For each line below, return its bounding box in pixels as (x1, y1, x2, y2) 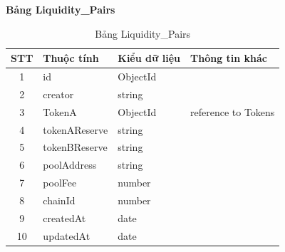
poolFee (43, 175, 77, 190)
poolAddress (43, 157, 97, 172)
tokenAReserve (43, 122, 108, 137)
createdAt (43, 210, 86, 225)
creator (43, 86, 74, 101)
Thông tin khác (190, 51, 268, 65)
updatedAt (43, 228, 90, 243)
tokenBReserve (43, 140, 108, 154)
